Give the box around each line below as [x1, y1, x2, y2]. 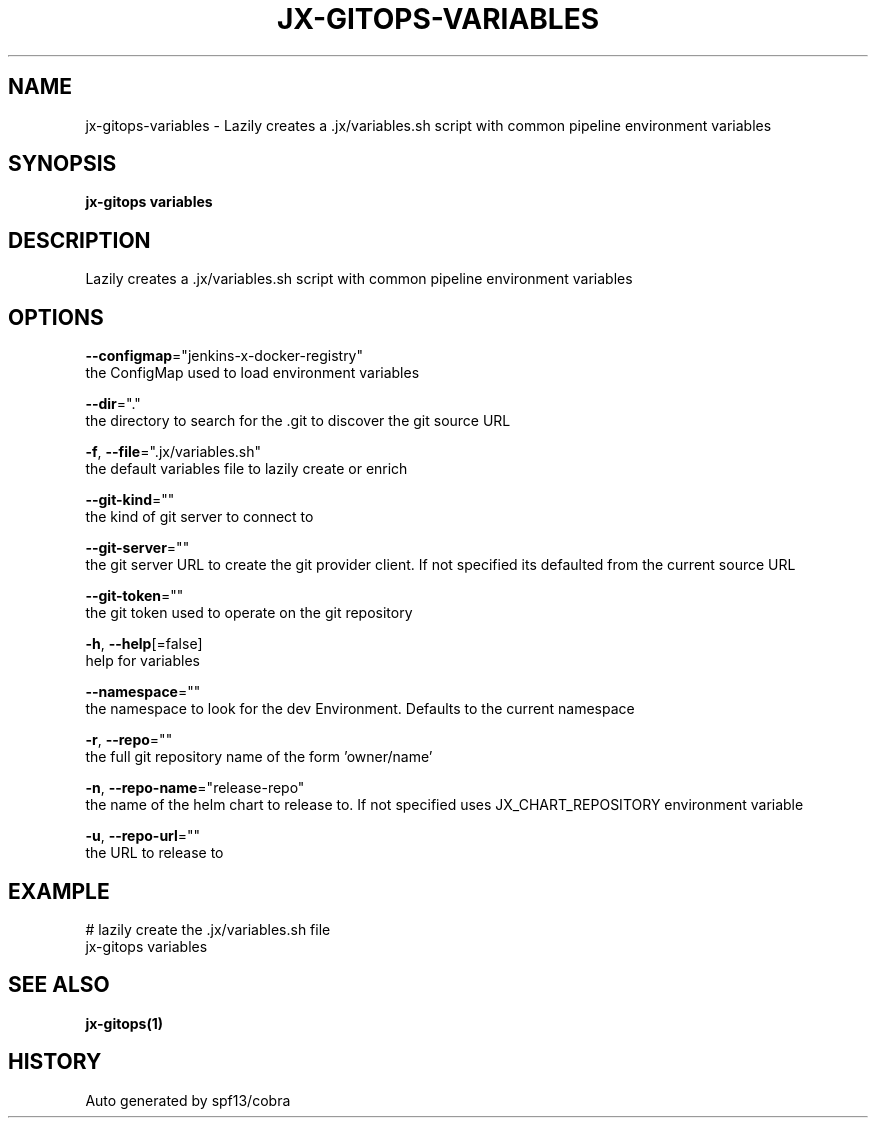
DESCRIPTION [8, 227, 151, 253]
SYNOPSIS [8, 151, 117, 177]
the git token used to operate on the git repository [85, 604, 413, 622]
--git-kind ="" [85, 491, 175, 509]
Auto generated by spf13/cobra [85, 1091, 291, 1109]
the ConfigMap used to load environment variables [85, 364, 420, 382]
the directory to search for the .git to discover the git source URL [85, 412, 511, 430]
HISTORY [8, 1049, 102, 1075]
